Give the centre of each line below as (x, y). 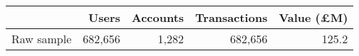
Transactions (231, 17)
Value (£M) (313, 17)
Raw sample (42, 39)
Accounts (158, 17)
